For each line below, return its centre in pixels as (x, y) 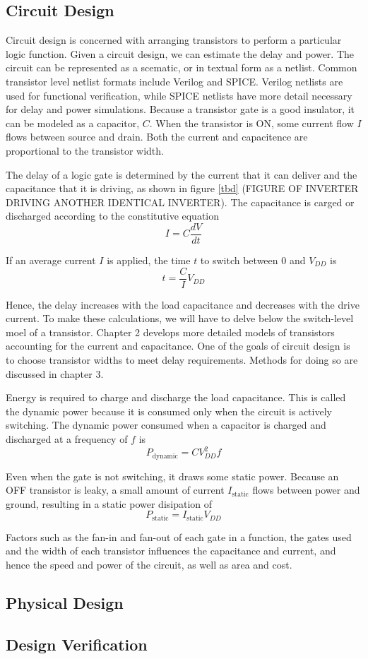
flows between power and (306, 490)
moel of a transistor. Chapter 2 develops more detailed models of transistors (170, 332)
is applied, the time (149, 260)
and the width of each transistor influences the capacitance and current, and (171, 551)
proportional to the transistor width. (85, 150)
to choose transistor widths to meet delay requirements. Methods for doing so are (182, 360)
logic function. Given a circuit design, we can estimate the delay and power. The (180, 53)
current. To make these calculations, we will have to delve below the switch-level (180, 318)
